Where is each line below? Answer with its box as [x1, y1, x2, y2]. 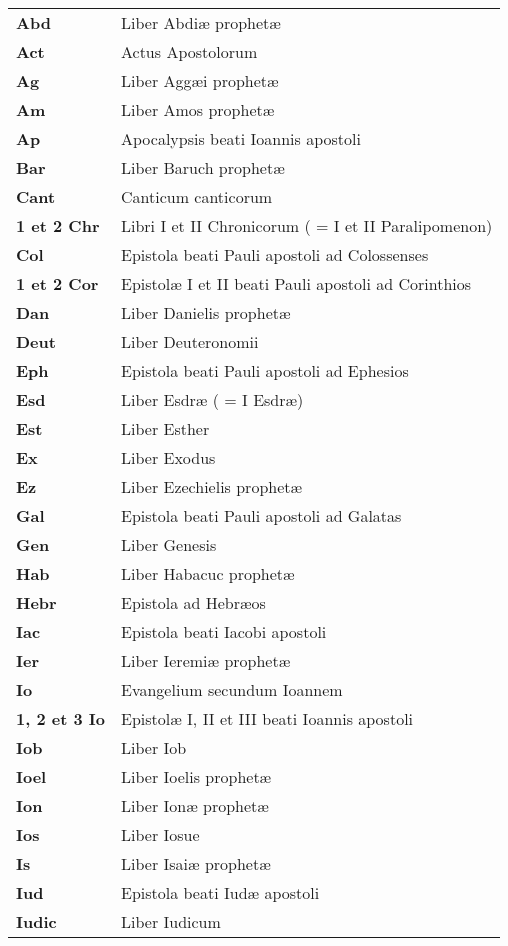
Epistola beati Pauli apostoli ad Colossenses [120, 243, 429, 266]
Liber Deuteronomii [120, 330, 259, 353]
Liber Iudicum [120, 910, 221, 933]
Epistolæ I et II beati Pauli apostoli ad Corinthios [120, 272, 472, 295]
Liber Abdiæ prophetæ [120, 11, 281, 34]
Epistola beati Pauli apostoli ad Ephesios [120, 359, 409, 382]
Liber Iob [120, 736, 187, 759]
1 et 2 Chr [16, 214, 100, 237]
